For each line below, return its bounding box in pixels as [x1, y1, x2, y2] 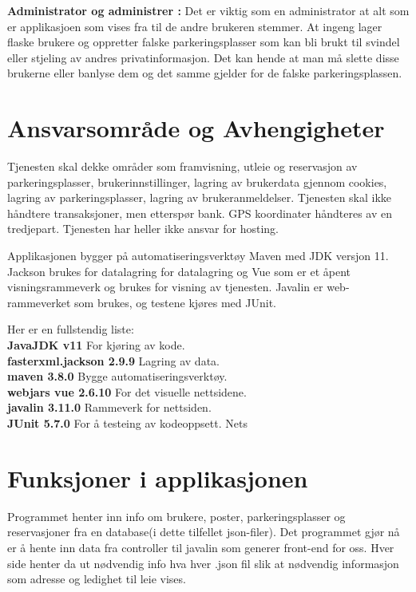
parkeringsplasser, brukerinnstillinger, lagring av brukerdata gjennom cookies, [7, 173, 387, 190]
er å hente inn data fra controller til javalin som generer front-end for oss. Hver [7, 539, 394, 555]
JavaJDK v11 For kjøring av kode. [7, 337, 185, 353]
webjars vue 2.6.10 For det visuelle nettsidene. [7, 383, 247, 400]
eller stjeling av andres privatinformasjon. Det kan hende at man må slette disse [7, 49, 399, 65]
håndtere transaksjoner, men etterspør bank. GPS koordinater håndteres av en [7, 204, 393, 221]
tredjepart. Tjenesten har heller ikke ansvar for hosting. [7, 220, 279, 237]
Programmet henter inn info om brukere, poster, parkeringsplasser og [7, 507, 346, 524]
